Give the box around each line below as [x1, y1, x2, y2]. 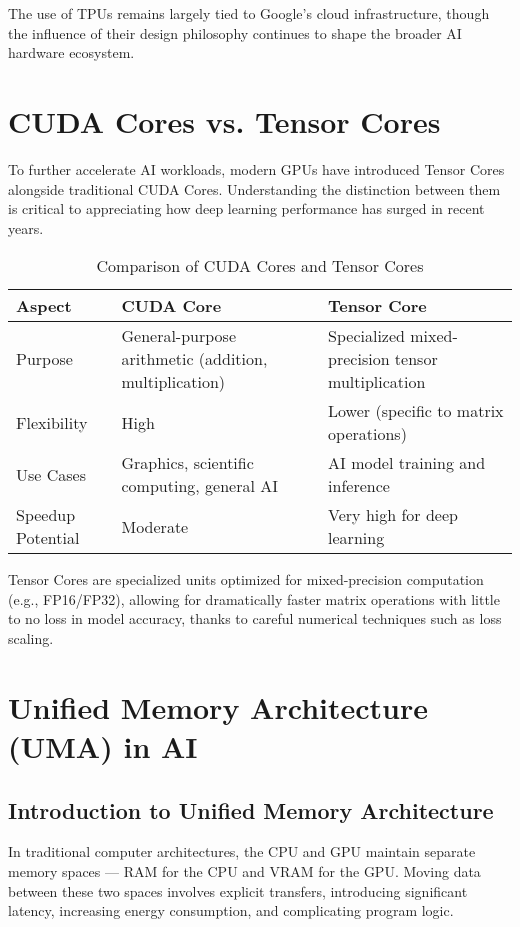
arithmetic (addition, [121, 347, 268, 371]
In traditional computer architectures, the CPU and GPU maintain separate [8, 841, 476, 862]
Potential [16, 526, 80, 550]
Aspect [16, 294, 72, 318]
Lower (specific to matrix [328, 399, 504, 423]
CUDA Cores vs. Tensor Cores [8, 100, 441, 141]
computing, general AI [121, 474, 278, 498]
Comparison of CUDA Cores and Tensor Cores [96, 254, 424, 278]
